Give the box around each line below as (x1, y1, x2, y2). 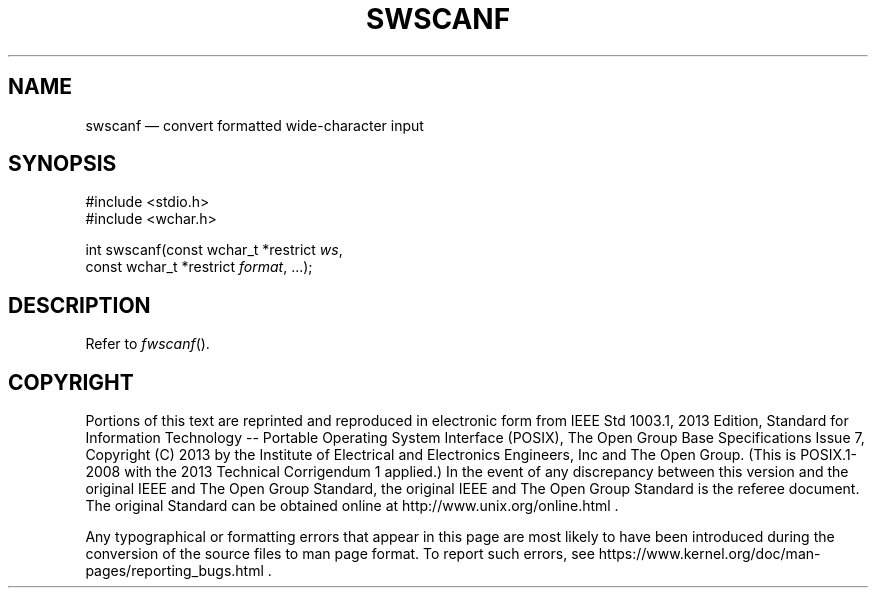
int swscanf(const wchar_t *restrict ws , (85, 241, 343, 259)
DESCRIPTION (8, 292, 151, 318)
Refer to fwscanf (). (85, 335, 210, 353)
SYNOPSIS (8, 151, 117, 177)
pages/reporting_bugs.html (85, 562, 264, 580)
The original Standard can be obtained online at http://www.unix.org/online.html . (85, 497, 619, 515)
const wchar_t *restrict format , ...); (85, 258, 313, 276)
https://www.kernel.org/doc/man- (598, 545, 821, 563)
